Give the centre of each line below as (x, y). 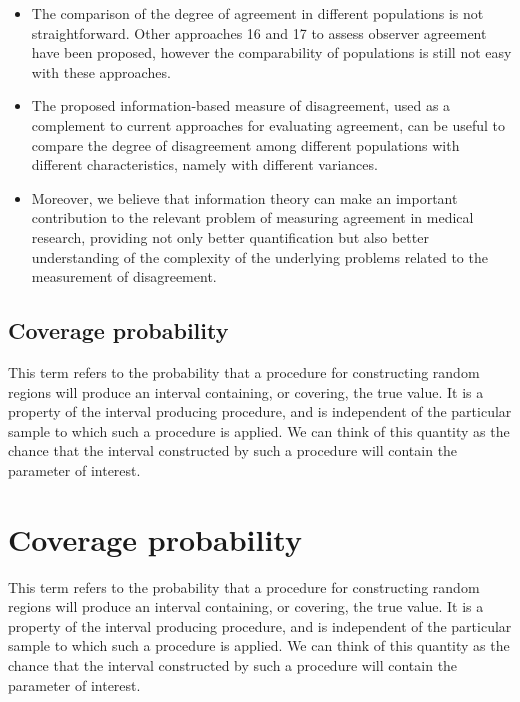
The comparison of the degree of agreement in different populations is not (257, 13)
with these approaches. (101, 71)
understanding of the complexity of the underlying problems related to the (259, 256)
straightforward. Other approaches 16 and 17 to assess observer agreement (259, 32)
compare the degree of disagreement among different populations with (245, 144)
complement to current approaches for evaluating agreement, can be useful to (268, 124)
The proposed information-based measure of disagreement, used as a (241, 105)
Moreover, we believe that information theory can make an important (244, 197)
